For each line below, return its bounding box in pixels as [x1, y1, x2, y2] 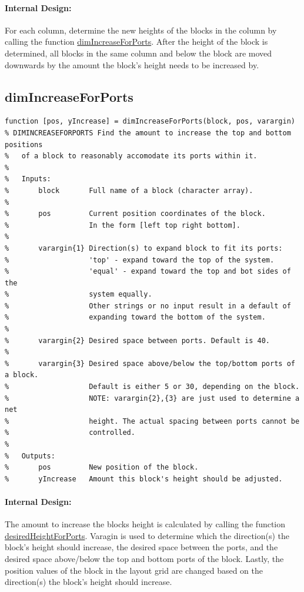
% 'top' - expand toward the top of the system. [5, 255, 275, 264]
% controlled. [5, 428, 135, 437]
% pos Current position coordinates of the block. [5, 209, 266, 218]
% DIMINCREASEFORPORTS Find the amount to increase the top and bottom [5, 128, 291, 137]
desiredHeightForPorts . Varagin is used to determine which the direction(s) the [5, 529, 290, 541]
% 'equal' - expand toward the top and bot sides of [5, 267, 291, 276]
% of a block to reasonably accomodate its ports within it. [5, 152, 258, 161]
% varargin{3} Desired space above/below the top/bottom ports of [5, 359, 295, 368]
